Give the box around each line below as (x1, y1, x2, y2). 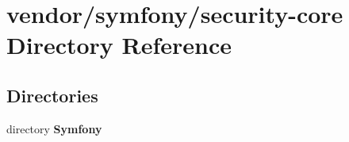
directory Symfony (6, 120, 102, 136)
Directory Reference (6, 29, 232, 61)
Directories (6, 83, 98, 107)
